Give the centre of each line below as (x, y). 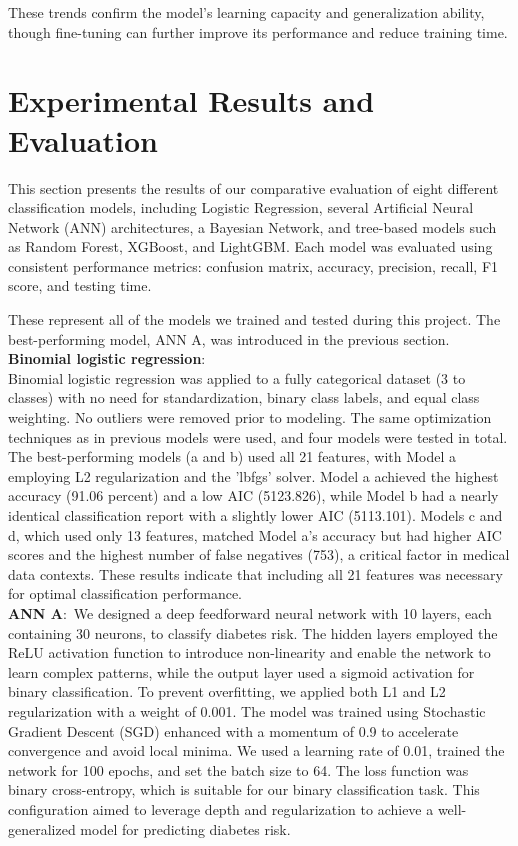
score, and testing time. (80, 285)
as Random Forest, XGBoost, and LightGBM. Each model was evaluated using (250, 246)
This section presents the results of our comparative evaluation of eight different (253, 187)
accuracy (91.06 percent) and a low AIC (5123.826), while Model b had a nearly (253, 495)
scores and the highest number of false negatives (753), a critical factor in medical (259, 554)
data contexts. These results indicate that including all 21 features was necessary (255, 573)
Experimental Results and (191, 100)
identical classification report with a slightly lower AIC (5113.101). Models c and (255, 515)
